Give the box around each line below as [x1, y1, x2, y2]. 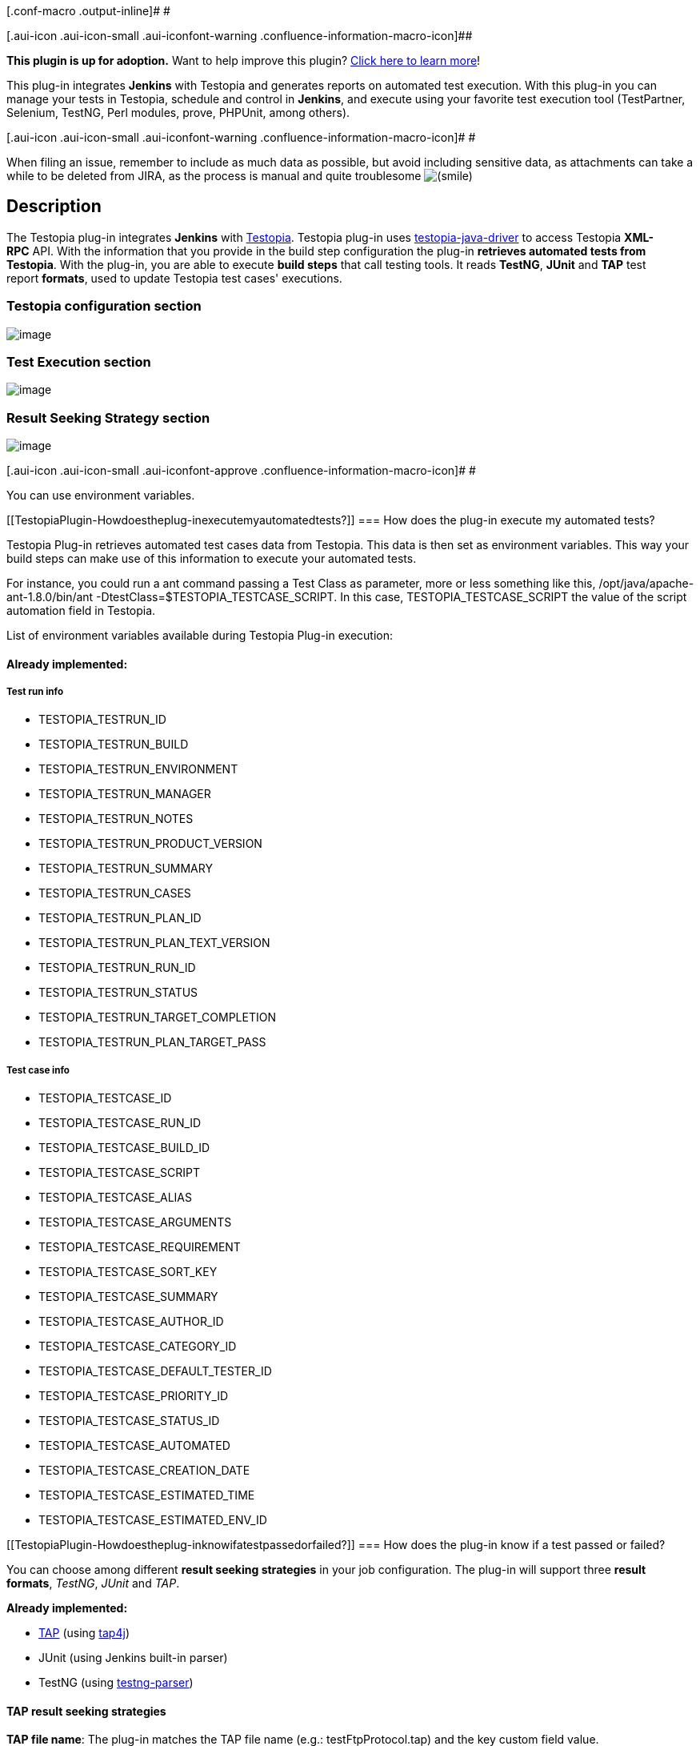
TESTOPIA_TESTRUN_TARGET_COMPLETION [38, 1010, 276, 1025]
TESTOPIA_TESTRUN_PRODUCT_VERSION [38, 837, 262, 851]
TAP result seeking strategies [6, 1704, 166, 1718]
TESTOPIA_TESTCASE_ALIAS [38, 1190, 193, 1205]
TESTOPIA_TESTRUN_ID [38, 712, 166, 727]
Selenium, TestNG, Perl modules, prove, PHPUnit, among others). [6, 106, 350, 119]
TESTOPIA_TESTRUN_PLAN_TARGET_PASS [38, 1035, 266, 1050]
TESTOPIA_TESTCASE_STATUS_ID [38, 1414, 220, 1428]
